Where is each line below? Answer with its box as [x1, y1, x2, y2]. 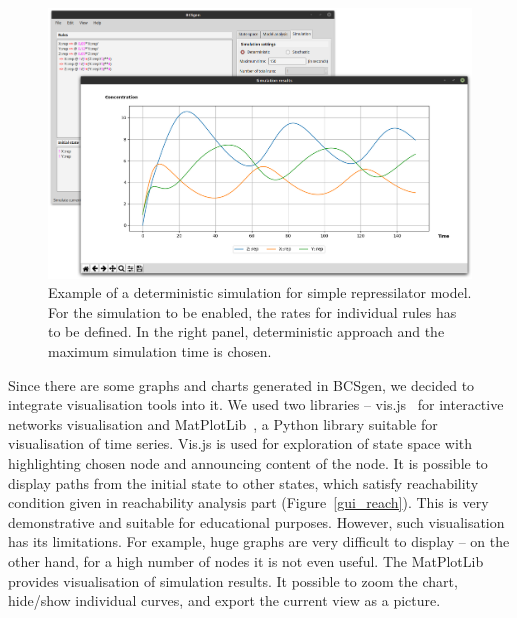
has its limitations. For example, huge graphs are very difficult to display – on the [8, 531, 510, 552]
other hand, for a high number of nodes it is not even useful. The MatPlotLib [8, 550, 484, 571]
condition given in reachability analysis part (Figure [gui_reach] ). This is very [8, 492, 489, 513]
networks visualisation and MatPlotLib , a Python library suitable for [8, 413, 438, 434]
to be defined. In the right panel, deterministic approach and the [48, 321, 445, 342]
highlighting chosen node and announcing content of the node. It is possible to [8, 452, 488, 473]
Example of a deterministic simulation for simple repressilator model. [48, 282, 472, 303]
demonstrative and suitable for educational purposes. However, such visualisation [8, 511, 505, 532]
